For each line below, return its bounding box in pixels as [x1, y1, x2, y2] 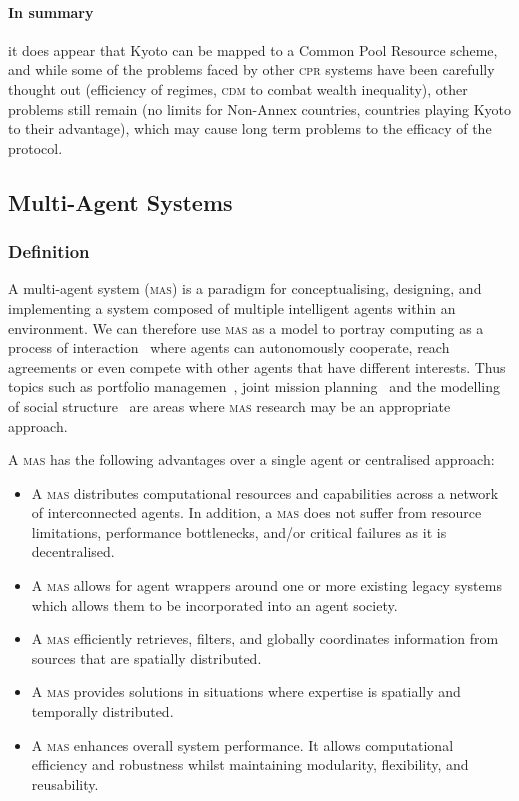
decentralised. [31, 541, 115, 562]
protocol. [8, 137, 63, 158]
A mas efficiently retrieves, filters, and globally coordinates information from [31, 628, 499, 649]
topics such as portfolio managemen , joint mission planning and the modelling [8, 376, 501, 397]
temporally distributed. [31, 701, 174, 722]
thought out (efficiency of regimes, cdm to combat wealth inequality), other [8, 78, 468, 99]
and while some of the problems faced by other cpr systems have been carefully [8, 59, 495, 80]
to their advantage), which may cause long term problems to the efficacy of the [8, 118, 492, 139]
